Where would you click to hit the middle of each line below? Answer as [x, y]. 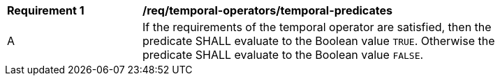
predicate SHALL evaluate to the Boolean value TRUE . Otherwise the [319, 41]
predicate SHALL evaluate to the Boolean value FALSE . [283, 55]
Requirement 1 [46, 10]
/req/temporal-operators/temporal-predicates [267, 10]
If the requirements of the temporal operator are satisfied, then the [317, 27]
